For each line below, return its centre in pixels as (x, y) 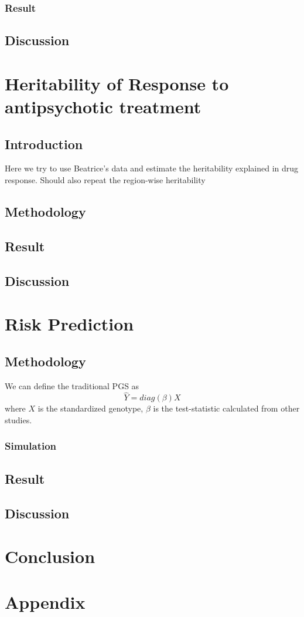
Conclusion (50, 556)
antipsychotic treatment (103, 106)
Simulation (31, 446)
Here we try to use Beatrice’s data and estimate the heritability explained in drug (152, 168)
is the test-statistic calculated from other (226, 408)
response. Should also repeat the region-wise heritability (105, 179)
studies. (18, 419)
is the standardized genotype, (90, 408)
